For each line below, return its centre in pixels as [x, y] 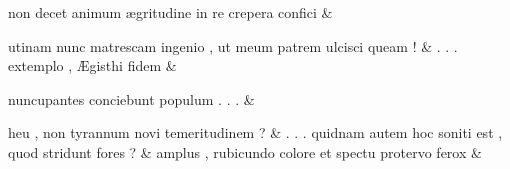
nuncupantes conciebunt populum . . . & [131, 98]
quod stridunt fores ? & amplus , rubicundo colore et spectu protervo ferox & [245, 151]
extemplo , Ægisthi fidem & [92, 65]
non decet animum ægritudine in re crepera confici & [170, 12]
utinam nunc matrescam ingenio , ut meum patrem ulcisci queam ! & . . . [233, 45]
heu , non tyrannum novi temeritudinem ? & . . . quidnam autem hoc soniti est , [255, 132]
